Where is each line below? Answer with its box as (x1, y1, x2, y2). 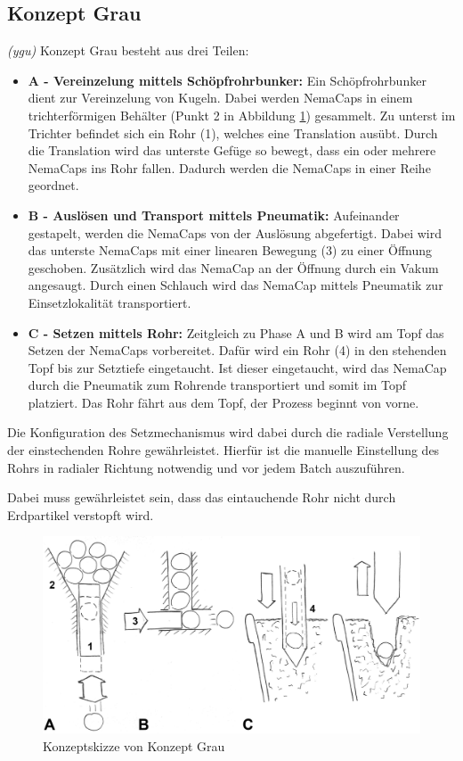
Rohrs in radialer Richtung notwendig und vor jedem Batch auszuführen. (7, 458, 405, 476)
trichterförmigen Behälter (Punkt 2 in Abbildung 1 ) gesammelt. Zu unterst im (28, 105, 456, 124)
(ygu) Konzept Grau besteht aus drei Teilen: (7, 41, 249, 60)
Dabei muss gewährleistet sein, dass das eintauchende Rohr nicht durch (7, 488, 396, 507)
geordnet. (28, 176, 79, 194)
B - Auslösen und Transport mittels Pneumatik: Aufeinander (28, 205, 400, 224)
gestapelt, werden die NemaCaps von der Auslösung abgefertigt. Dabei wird (28, 223, 443, 242)
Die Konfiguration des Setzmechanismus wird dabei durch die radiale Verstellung (7, 423, 449, 442)
